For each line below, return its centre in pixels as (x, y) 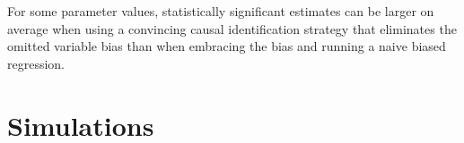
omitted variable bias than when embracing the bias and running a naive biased (227, 46)
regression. (36, 63)
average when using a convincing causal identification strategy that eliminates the (232, 28)
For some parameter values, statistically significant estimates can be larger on (221, 11)
